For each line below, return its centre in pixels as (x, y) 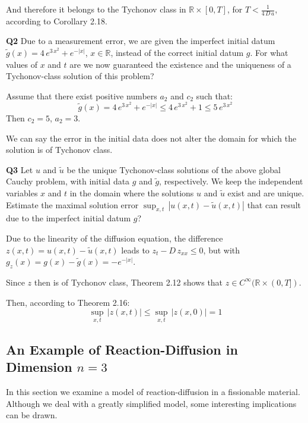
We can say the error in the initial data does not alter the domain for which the (151, 138)
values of (22, 64)
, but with (222, 250)
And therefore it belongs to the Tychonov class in (96, 9)
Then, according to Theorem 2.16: (68, 302)
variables (22, 192)
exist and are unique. (266, 192)
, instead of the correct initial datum (177, 53)
